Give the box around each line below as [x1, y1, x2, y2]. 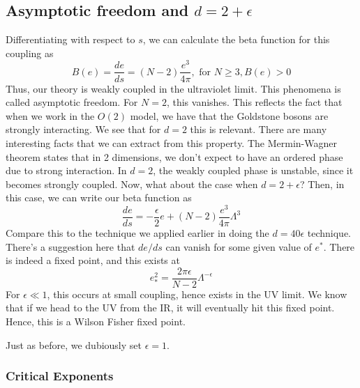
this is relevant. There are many [190, 122, 327, 137]
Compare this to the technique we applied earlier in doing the [6, 226, 269, 240]
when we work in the [6, 108, 95, 123]
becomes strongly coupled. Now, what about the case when [6, 176, 258, 191]
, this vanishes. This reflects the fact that [166, 95, 343, 109]
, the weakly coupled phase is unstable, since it [153, 163, 354, 178]
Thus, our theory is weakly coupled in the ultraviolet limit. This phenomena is [6, 81, 341, 95]
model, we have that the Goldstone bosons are [130, 108, 329, 123]
